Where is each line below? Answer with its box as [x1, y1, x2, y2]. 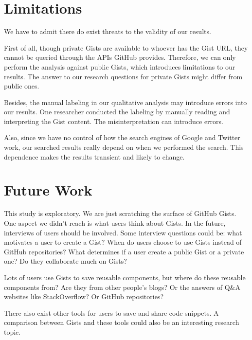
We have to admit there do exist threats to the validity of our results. [4, 26, 211, 36]
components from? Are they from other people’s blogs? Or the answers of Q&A [4, 282, 240, 292]
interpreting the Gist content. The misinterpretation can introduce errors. [4, 116, 223, 126]
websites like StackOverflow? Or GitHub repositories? [4, 291, 163, 302]
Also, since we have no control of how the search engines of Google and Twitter [4, 132, 240, 143]
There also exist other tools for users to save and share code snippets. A [4, 307, 219, 318]
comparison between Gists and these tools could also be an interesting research [4, 317, 239, 327]
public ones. [4, 81, 39, 91]
